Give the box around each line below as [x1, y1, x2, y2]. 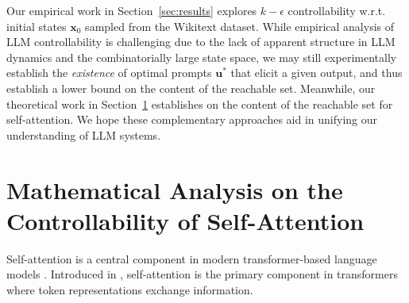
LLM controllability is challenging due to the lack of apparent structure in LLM [6, 33, 395, 50]
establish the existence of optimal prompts [6, 64, 212, 81]
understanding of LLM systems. [6, 126, 161, 143]
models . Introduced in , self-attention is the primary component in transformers [6, 266, 398, 282]
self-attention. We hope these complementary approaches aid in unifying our [6, 111, 378, 128]
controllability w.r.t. [287, 2, 386, 18]
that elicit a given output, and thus [230, 64, 403, 81]
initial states [6, 17, 67, 34]
